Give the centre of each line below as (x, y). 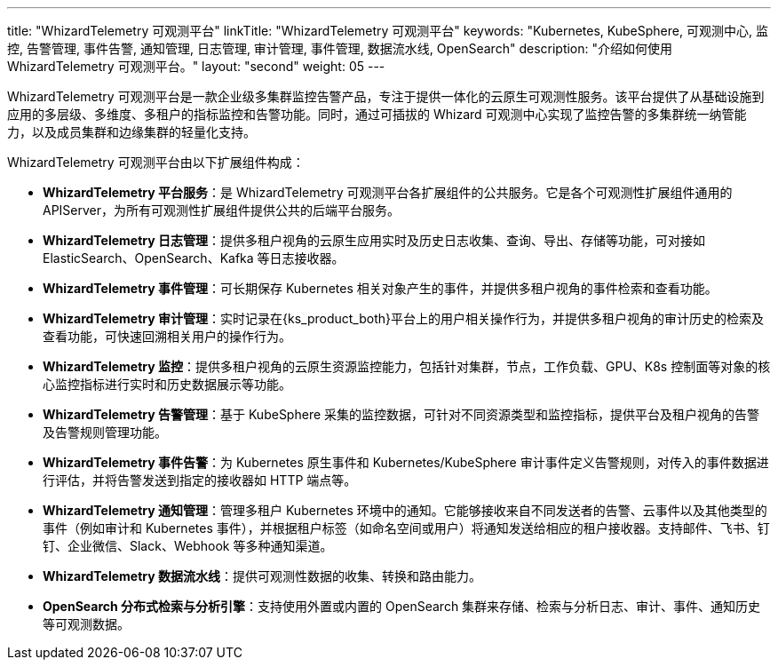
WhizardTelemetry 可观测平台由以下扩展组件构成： (156, 162)
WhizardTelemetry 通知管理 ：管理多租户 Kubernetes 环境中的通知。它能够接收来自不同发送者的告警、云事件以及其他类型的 (405, 510)
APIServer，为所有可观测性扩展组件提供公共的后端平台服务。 (222, 210)
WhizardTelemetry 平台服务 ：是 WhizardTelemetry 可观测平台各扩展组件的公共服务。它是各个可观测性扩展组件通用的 (388, 192)
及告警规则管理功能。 (105, 432)
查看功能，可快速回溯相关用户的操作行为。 (167, 336)
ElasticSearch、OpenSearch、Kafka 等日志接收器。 (194, 258)
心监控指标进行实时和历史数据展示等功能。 (167, 384)
